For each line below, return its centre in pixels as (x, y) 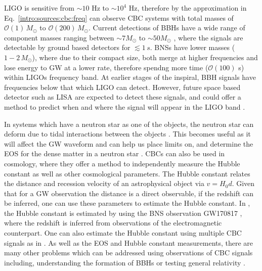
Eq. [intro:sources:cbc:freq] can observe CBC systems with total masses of (119, 17)
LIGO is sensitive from (39, 8)
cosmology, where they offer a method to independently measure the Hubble (122, 163)
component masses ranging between (59, 37)
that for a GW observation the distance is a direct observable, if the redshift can (129, 193)
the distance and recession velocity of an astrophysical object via (104, 183)
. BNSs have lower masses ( (192, 47)
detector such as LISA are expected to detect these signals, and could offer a (123, 97)
